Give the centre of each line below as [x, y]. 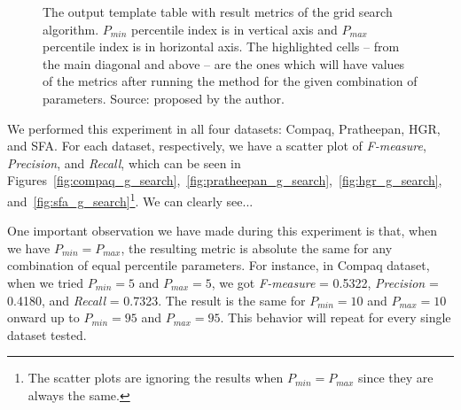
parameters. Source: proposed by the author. [164, 98]
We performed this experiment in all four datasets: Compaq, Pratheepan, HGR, [224, 128]
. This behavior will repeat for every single [336, 317]
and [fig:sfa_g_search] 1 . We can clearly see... [130, 199]
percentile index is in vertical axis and [234, 29]
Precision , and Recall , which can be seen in [124, 162]
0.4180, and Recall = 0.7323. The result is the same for [156, 300]
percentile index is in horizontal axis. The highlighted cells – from [221, 46]
